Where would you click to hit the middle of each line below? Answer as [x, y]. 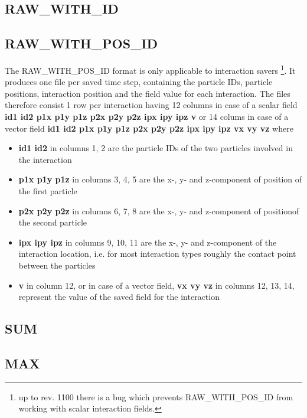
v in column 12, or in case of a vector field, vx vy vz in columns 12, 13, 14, [156, 285]
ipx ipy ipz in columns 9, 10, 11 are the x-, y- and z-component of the [148, 242]
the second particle [53, 222]
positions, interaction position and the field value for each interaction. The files [148, 93]
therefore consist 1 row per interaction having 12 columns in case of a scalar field [151, 105]
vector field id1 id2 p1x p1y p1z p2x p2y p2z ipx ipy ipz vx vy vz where [149, 128]
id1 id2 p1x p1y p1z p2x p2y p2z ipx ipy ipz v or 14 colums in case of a [147, 117]
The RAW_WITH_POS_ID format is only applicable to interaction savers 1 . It [150, 69]
